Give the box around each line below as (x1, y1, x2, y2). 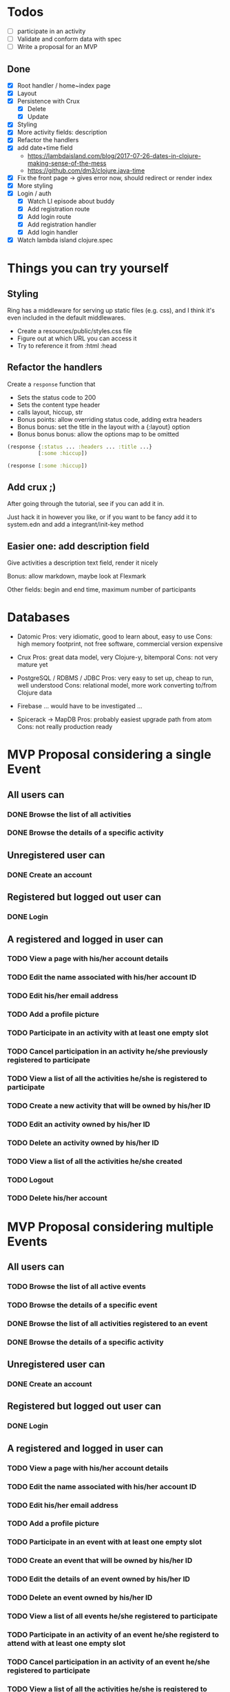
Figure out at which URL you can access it (17, 334, 137, 342)
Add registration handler (27, 220, 96, 228)
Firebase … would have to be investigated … (17, 702, 143, 710)
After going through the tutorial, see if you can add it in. (7, 500, 165, 508)
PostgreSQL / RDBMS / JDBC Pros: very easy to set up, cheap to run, (17, 674, 213, 682)
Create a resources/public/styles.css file (17, 327, 132, 336)
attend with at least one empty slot (7, 1638, 126, 1648)
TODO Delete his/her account (7, 1194, 108, 1203)
